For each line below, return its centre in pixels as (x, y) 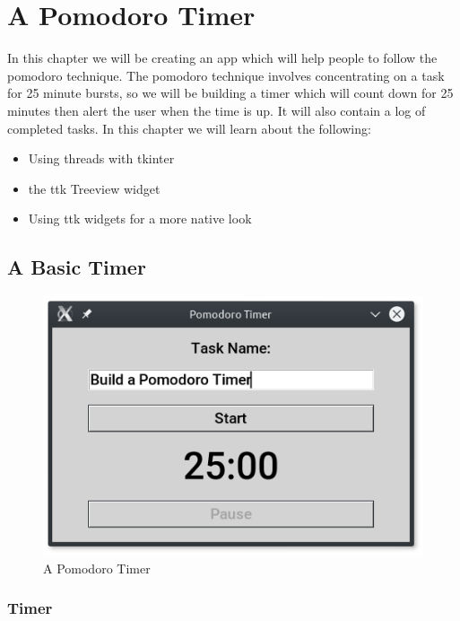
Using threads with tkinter (101, 158)
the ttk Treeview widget (94, 188)
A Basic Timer (77, 267)
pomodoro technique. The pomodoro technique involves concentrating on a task (226, 75)
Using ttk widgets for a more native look (140, 219)
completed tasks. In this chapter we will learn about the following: (189, 128)
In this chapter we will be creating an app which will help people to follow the (222, 58)
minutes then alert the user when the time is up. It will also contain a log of (217, 110)
